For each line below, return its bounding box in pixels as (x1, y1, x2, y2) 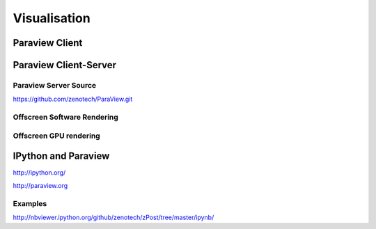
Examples (13, 198, 47, 208)
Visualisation (13, 10, 91, 26)
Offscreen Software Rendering (13, 112, 118, 122)
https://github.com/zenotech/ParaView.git (13, 95, 133, 104)
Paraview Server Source (13, 80, 97, 90)
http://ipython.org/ (13, 168, 66, 177)
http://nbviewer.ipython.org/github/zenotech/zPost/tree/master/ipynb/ (13, 213, 214, 221)
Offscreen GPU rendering (13, 131, 100, 141)
